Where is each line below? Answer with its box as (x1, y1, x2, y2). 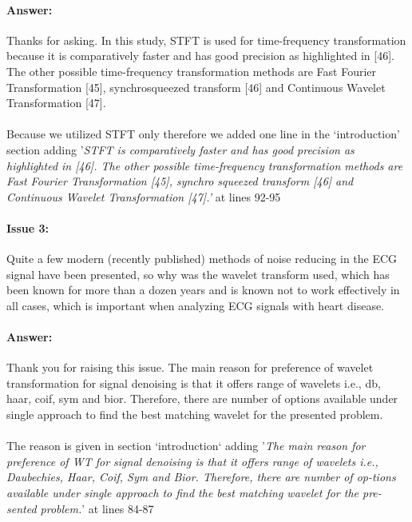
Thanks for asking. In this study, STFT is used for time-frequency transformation (6, 31, 406, 48)
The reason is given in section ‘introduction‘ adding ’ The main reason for (6, 437, 366, 454)
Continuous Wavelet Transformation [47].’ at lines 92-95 (6, 188, 281, 205)
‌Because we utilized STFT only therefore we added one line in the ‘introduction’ (6, 126, 400, 142)
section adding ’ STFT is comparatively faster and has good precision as (6, 141, 355, 157)
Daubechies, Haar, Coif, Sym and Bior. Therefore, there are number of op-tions (6, 468, 396, 485)
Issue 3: (6, 219, 50, 236)
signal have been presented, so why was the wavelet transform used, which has (6, 265, 390, 282)
